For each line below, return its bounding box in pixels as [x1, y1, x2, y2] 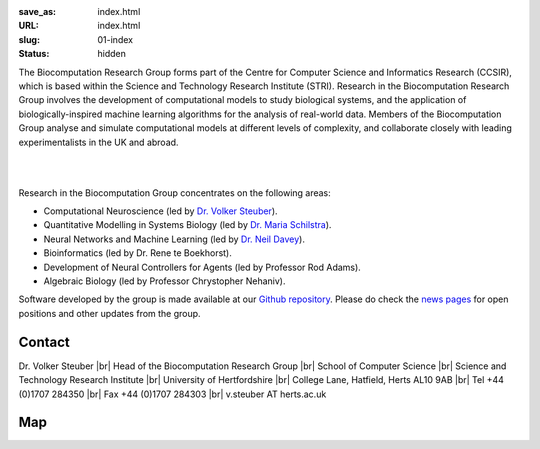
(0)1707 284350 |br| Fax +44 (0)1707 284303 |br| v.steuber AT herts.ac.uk [18, 388, 327, 400]
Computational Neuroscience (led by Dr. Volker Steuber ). [43, 205, 279, 217]
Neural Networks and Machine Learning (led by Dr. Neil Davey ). [43, 233, 305, 245]
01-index [97, 33, 134, 45]
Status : [18, 48, 50, 60]
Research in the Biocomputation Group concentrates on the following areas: [18, 186, 332, 199]
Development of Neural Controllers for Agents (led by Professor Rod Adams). [43, 261, 362, 273]
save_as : [18, 6, 57, 17]
